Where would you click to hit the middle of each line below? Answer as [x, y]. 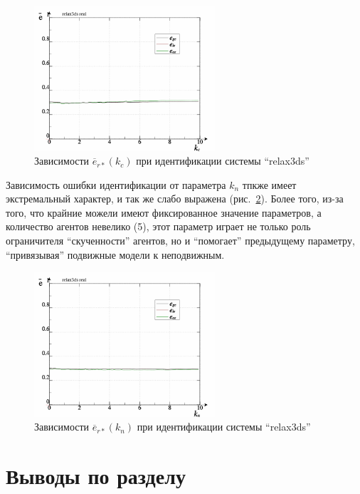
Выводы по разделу [96, 476]
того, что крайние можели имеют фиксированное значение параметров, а [164, 212]
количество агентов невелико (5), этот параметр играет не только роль [158, 226]
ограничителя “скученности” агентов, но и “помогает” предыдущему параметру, [180, 241]
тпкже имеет [269, 184]
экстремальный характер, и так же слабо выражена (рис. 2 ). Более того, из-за [175, 199]
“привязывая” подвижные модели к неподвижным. [115, 254]
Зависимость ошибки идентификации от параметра [116, 184]
